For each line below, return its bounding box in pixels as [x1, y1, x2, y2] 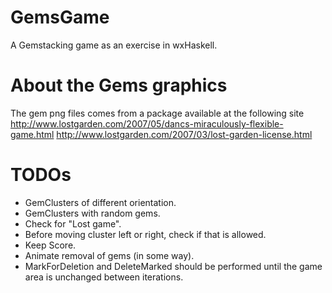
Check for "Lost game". [24, 217, 122, 230]
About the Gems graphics [10, 74, 228, 97]
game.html [10, 128, 55, 140]
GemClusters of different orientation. [24, 196, 177, 208]
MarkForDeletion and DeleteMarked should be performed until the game [24, 260, 323, 272]
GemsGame [10, 6, 110, 29]
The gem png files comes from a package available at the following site [10, 107, 305, 119]
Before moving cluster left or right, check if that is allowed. [24, 228, 267, 240]
